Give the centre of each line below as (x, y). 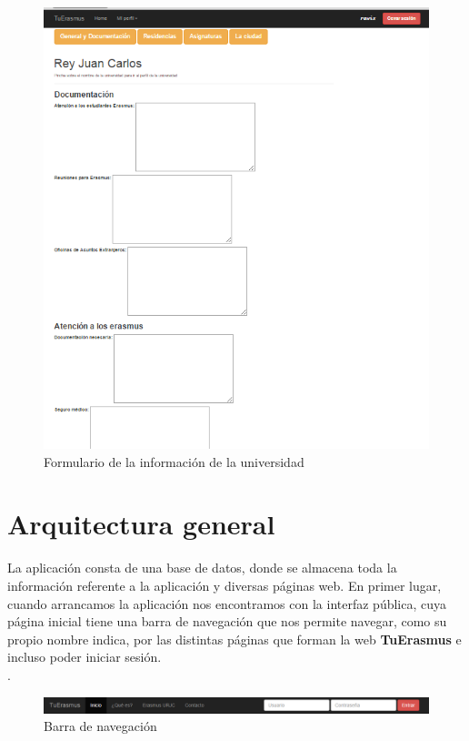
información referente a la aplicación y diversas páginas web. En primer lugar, (225, 585)
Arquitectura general (141, 524)
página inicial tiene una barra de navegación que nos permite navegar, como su (227, 621)
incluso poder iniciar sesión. (85, 657)
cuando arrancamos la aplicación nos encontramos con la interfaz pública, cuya (227, 603)
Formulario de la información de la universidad (174, 461)
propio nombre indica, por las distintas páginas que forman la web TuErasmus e (234, 639)
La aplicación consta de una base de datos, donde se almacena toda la (202, 568)
